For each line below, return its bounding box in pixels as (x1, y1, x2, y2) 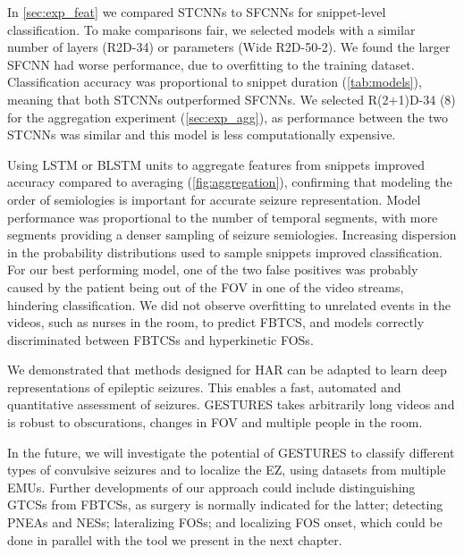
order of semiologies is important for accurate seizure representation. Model (7, 189, 421, 208)
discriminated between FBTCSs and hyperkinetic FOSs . (7, 330, 314, 349)
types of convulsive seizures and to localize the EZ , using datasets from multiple (7, 460, 446, 479)
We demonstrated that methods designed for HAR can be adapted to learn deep (7, 360, 447, 379)
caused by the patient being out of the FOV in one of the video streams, (7, 277, 404, 296)
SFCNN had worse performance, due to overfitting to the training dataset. (7, 55, 415, 73)
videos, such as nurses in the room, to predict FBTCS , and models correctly (7, 313, 425, 332)
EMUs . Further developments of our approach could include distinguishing (7, 477, 416, 496)
